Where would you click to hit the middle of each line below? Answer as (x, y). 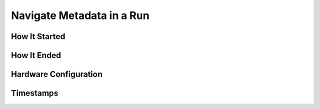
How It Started (38, 36)
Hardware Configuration (57, 74)
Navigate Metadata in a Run (80, 15)
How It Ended (36, 55)
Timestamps (35, 93)
